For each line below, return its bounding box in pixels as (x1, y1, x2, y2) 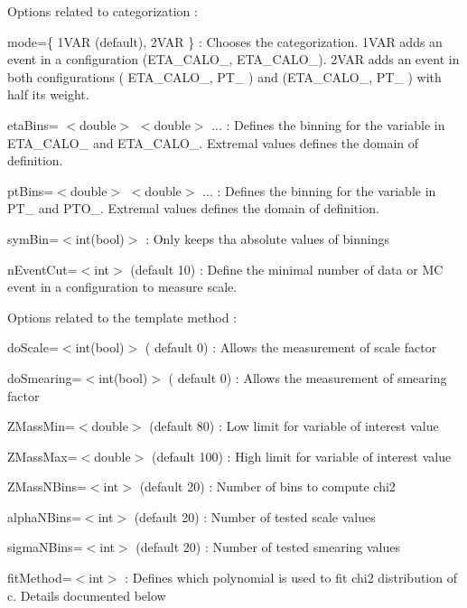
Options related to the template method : (7, 307, 238, 326)
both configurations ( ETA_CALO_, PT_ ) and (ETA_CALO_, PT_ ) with (7, 67, 442, 86)
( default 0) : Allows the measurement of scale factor (145, 338, 437, 357)
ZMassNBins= (7, 477, 87, 496)
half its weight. (7, 85, 89, 104)
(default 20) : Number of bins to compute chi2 (139, 477, 396, 496)
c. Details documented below (7, 585, 166, 604)
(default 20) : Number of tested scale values (134, 507, 376, 526)
